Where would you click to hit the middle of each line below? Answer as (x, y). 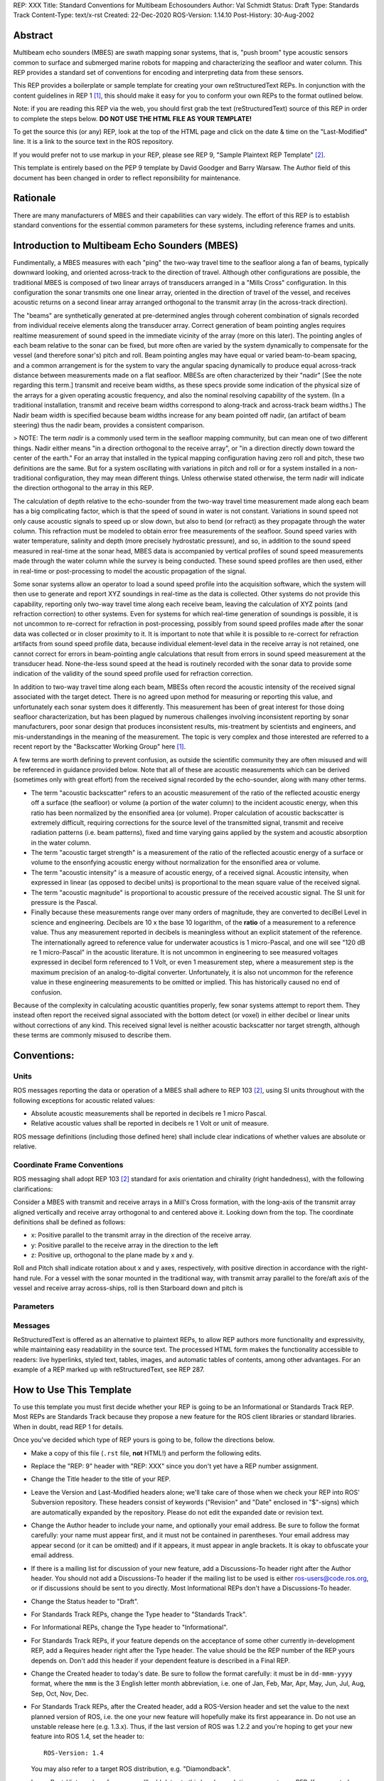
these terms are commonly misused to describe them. (92, 1035)
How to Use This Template (72, 1390)
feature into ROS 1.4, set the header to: (88, 1736)
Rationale (34, 198)
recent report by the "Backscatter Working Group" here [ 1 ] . (100, 747)
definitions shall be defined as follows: (69, 1222)
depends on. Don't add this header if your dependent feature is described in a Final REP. (161, 1661)
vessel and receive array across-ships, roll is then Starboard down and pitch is (128, 1288)
